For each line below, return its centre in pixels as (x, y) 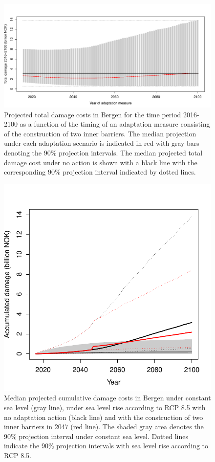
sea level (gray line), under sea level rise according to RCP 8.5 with (105, 407)
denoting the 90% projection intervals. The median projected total (103, 152)
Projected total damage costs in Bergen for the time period (93, 114)
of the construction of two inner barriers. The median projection (100, 133)
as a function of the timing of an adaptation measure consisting (115, 124)
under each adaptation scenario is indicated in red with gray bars (102, 143)
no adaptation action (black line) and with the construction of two (104, 417)
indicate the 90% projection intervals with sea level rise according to (106, 446)
